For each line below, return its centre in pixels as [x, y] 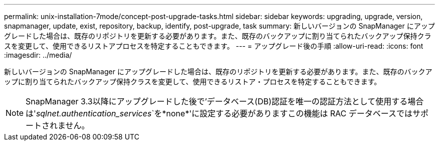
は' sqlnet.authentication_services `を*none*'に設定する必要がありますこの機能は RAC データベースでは [219, 113]
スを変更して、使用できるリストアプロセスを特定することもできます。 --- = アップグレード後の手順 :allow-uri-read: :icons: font [214, 46]
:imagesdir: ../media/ [38, 55]
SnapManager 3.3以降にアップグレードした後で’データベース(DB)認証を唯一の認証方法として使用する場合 [225, 101]
